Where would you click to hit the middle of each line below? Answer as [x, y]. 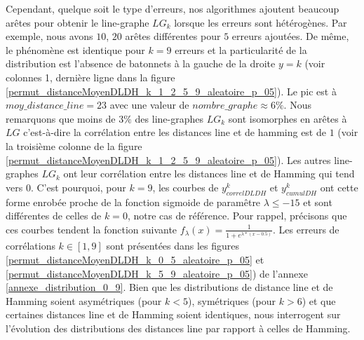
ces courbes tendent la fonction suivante [92, 229]
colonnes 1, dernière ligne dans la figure [90, 77]
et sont [318, 202]
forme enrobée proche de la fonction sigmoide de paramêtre [133, 202]
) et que [319, 300]
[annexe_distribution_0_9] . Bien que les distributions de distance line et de [169, 287]
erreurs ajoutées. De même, [290, 36]
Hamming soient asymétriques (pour [84, 300]
